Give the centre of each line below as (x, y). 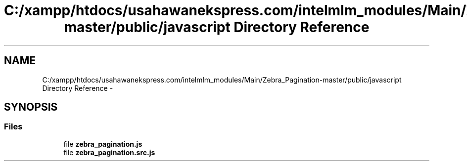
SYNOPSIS (31, 107)
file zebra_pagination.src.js (109, 152)
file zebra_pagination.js (103, 144)
